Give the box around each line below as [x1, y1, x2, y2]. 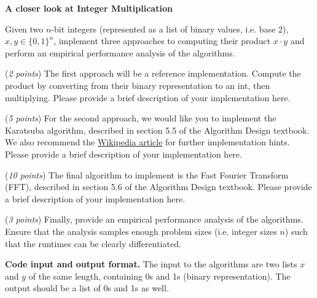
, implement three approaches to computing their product [53, 34, 271, 47]
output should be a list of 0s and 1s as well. [5, 281, 169, 294]
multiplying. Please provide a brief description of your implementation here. [5, 91, 291, 104]
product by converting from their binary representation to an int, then [5, 78, 270, 91]
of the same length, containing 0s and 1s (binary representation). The [28, 269, 291, 282]
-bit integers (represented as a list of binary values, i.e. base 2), [51, 22, 289, 35]
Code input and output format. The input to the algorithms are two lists [5, 258, 297, 270]
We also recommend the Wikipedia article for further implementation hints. [5, 136, 290, 148]
